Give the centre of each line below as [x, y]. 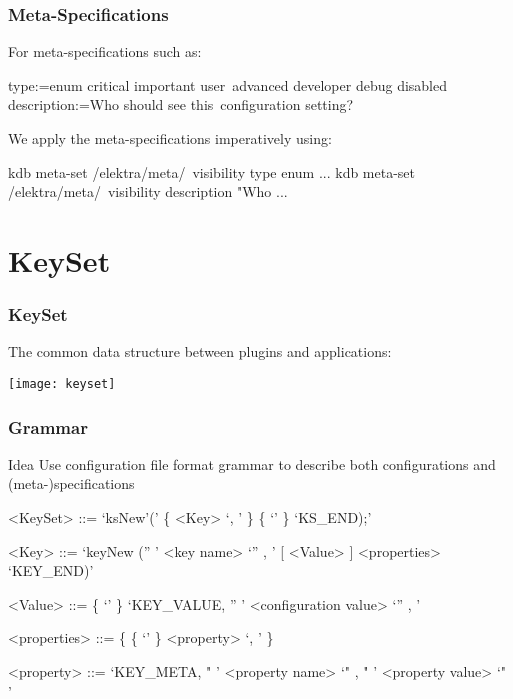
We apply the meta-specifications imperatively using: [170, 138]
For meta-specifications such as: [105, 51]
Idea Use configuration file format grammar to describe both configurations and [252, 463]
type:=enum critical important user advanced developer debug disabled [228, 84]
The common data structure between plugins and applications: [200, 351]
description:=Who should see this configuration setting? [181, 104]
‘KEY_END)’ [51, 570]
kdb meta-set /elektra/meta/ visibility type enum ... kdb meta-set [212, 171]
